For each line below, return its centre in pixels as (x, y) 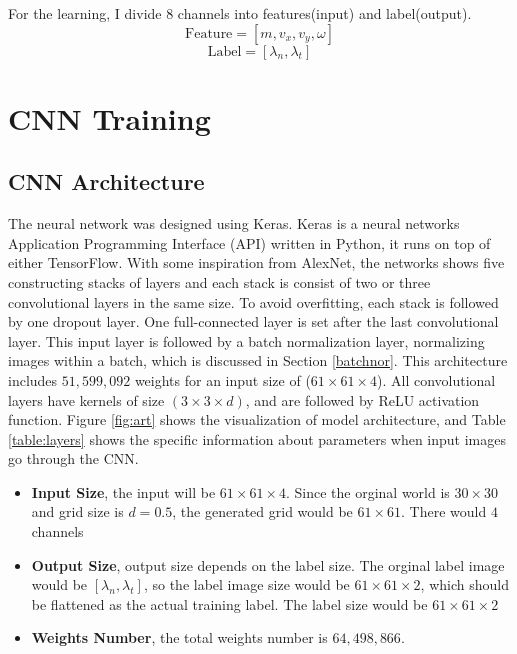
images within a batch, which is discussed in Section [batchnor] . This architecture (258, 360)
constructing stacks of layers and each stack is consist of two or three (219, 281)
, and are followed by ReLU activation (362, 399)
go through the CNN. (73, 458)
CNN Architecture (106, 181)
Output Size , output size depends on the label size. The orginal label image (268, 564)
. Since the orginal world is (367, 491)
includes (33, 379)
